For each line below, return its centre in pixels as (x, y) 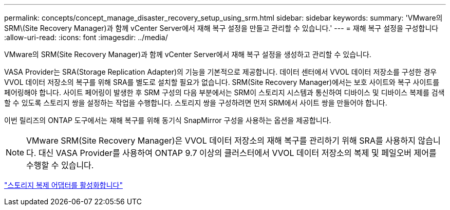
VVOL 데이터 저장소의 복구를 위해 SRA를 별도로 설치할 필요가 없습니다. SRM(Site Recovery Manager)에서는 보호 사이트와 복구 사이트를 (222, 82)
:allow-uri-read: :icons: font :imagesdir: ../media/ (86, 37)
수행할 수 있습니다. (60, 165)
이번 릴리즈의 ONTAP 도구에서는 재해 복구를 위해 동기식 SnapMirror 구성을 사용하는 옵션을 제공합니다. (168, 120)
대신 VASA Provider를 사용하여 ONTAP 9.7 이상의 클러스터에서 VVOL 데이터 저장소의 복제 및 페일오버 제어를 (237, 153)
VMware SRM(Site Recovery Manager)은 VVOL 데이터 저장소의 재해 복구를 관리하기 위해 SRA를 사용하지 (221, 141)
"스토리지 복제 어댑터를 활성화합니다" (63, 185)
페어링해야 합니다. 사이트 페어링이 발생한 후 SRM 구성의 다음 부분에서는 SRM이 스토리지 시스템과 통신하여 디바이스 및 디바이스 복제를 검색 (224, 92)
